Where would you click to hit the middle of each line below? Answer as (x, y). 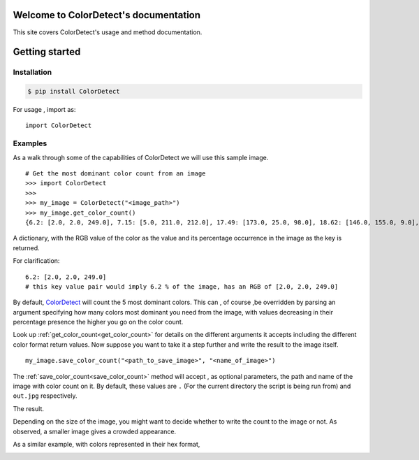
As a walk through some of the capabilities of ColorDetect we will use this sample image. (141, 157)
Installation (32, 72)
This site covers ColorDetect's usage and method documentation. (108, 32)
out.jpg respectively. (45, 396)
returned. (26, 247)
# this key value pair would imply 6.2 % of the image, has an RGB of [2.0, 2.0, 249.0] (182, 286)
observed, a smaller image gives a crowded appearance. (95, 431)
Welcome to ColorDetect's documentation (107, 15)
